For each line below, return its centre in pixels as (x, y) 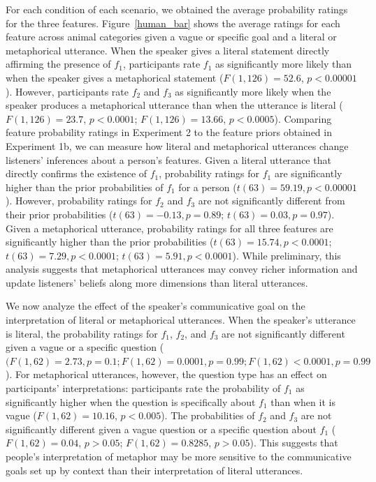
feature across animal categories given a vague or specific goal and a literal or (171, 37)
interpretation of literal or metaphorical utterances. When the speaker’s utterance (181, 320)
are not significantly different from (272, 201)
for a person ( (208, 187)
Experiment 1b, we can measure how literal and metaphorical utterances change (177, 145)
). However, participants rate (67, 91)
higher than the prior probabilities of (85, 187)
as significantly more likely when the (253, 91)
